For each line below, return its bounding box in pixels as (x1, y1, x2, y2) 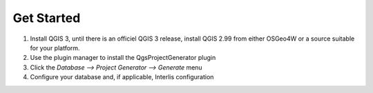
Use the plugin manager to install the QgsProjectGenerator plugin (30, 54, 216, 62)
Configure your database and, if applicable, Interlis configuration (30, 73, 214, 81)
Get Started (12, 10, 81, 25)
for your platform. (30, 43, 80, 52)
